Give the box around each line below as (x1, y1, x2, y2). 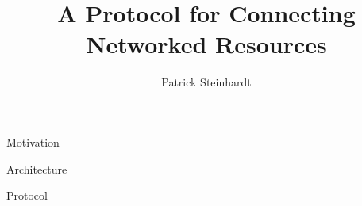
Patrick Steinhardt (161, 74, 252, 90)
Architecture (6, 160, 67, 177)
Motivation (6, 133, 60, 150)
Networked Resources (86, 28, 327, 60)
